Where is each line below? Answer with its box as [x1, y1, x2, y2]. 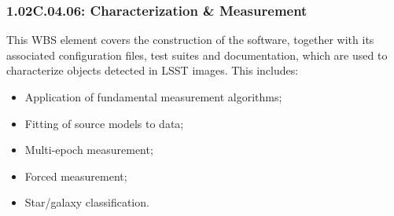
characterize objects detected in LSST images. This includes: [6, 62, 299, 79]
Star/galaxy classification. [24, 194, 149, 211]
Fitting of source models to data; [24, 115, 184, 131]
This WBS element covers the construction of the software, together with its [6, 31, 374, 48]
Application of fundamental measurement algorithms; [24, 89, 282, 104]
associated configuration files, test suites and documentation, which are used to [6, 46, 388, 63]
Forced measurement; [24, 167, 127, 184]
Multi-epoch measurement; [24, 141, 153, 158]
